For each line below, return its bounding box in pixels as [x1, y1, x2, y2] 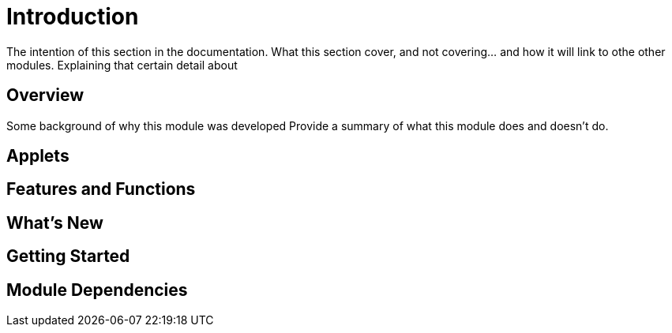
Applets [6, 146, 69, 166]
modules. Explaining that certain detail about [6, 58, 238, 72]
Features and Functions [6, 179, 196, 200]
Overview [6, 85, 84, 106]
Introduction [6, 3, 139, 30]
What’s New [6, 212, 103, 233]
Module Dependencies [6, 279, 188, 300]
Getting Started [6, 246, 130, 267]
